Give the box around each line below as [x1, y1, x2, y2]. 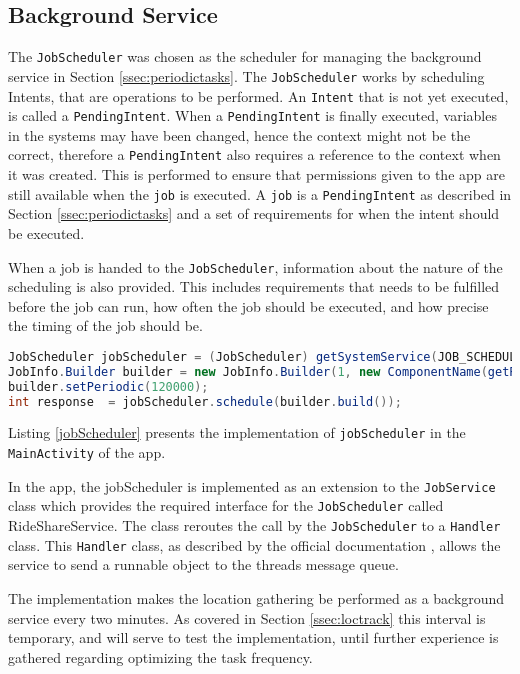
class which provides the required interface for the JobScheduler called [8, 495, 444, 516]
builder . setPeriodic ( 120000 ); [8, 379, 209, 394]
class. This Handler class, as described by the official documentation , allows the [8, 534, 501, 555]
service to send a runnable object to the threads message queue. [8, 554, 399, 575]
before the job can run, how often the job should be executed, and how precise [8, 295, 489, 316]
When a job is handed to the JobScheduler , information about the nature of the [8, 256, 503, 277]
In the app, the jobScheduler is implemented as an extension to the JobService [8, 475, 496, 496]
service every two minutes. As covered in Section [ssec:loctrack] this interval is [8, 607, 486, 628]
